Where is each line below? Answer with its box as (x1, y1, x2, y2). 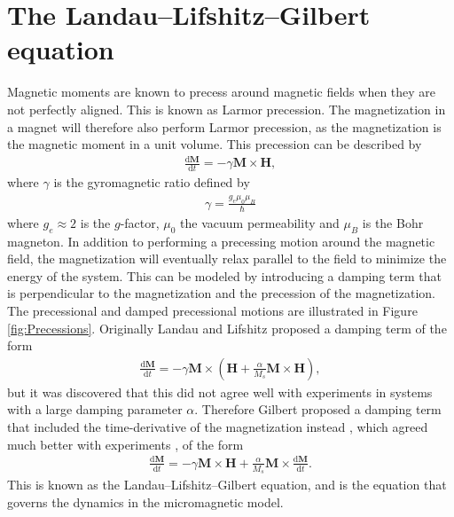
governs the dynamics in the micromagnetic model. (7, 492, 284, 511)
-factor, (120, 213, 160, 231)
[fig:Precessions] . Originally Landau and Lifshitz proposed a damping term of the (7, 318, 447, 337)
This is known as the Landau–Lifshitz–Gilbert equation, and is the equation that (7, 474, 447, 493)
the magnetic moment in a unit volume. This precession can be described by (7, 135, 422, 153)
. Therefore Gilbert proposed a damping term (194, 400, 442, 419)
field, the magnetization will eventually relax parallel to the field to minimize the (7, 249, 447, 268)
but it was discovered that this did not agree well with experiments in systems (7, 382, 433, 401)
